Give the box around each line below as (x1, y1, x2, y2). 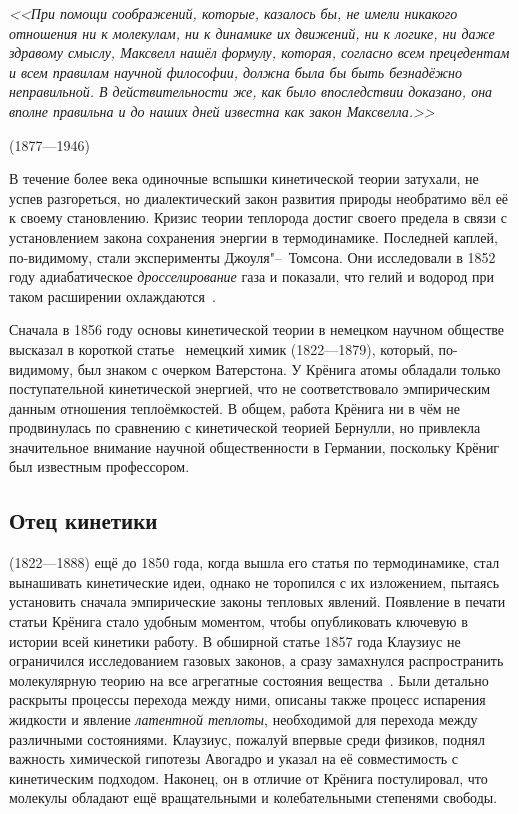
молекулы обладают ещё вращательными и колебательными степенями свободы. (9, 787, 498, 808)
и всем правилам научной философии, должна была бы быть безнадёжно (9, 61, 462, 82)
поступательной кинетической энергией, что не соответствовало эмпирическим (9, 378, 491, 399)
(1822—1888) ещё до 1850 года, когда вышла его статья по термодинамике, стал (9, 552, 500, 573)
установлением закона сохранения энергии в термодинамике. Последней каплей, (9, 226, 498, 247)
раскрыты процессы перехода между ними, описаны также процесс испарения (9, 689, 486, 710)
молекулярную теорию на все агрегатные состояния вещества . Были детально (9, 669, 489, 690)
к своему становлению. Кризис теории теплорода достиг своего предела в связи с (9, 207, 507, 228)
